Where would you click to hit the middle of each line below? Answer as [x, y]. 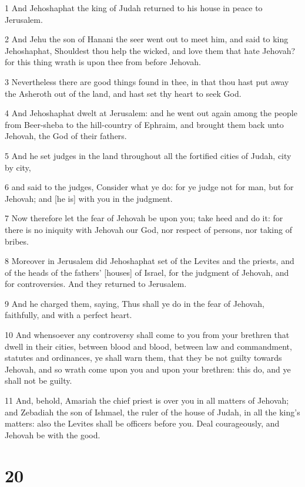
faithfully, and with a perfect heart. [68, 315]
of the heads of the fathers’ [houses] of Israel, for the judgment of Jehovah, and [147, 272]
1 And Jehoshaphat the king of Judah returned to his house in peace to [134, 8]
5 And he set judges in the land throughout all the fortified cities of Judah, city [148, 155]
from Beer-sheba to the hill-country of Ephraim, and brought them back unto [144, 124]
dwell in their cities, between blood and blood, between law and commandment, [148, 346]
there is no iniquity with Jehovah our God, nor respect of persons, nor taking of [148, 229]
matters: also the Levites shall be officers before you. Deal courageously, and [142, 423]
